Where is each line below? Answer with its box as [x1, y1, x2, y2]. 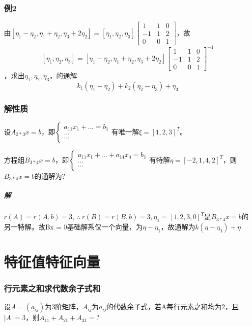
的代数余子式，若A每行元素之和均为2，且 [106, 301, 239, 312]
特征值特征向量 [4, 252, 101, 272]
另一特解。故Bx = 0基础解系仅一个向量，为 [4, 221, 143, 231]
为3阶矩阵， [45, 301, 83, 312]
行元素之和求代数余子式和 [4, 282, 101, 294]
